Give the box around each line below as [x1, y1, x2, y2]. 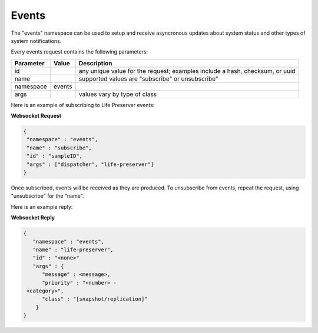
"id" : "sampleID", [26, 153, 82, 159]
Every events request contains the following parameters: [11, 48, 148, 55]
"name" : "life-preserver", [32, 246, 114, 253]
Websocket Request [11, 112, 62, 119]
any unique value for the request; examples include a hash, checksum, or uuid [78, 66, 296, 75]
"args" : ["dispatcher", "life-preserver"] [26, 161, 154, 168]
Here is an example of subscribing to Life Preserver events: [11, 101, 155, 108]
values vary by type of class [78, 90, 157, 98]
